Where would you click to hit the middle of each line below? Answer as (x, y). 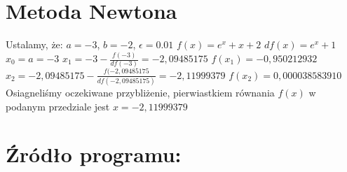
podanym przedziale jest (58, 106)
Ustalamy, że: (34, 44)
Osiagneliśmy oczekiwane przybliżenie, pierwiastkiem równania (140, 92)
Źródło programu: (94, 154)
